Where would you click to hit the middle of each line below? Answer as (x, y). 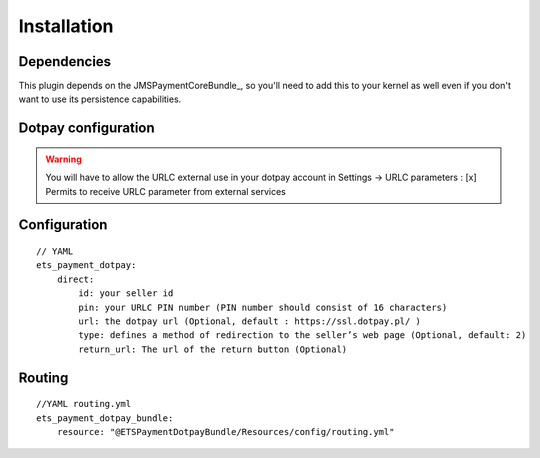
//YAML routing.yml (84, 404)
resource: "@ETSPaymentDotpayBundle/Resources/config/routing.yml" (225, 431)
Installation (66, 26)
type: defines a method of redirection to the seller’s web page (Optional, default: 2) (302, 335)
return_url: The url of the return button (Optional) (213, 349)
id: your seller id (126, 293)
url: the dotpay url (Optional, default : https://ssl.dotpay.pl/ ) (250, 321)
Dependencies (65, 61)
